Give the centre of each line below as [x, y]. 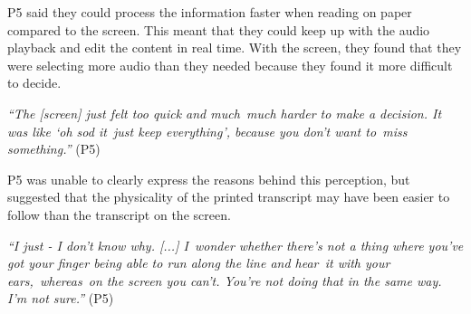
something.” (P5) [54, 149]
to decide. [34, 83]
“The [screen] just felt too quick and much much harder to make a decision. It [225, 113]
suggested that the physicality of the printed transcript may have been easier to [229, 197]
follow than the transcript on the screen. [119, 214]
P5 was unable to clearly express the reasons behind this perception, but [209, 179]
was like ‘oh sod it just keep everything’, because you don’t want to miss [207, 131]
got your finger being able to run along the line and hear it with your [199, 263]
